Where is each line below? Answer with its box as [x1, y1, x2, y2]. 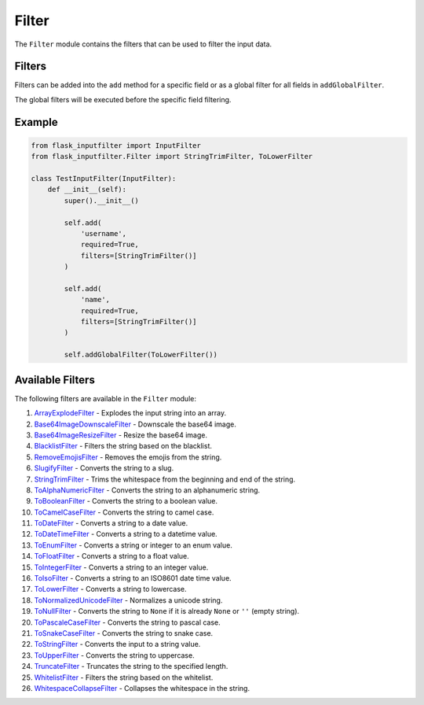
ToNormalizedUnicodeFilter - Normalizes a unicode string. [34, 595, 223, 605]
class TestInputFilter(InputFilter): [31, 174, 177, 183]
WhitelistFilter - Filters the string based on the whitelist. [34, 673, 214, 682]
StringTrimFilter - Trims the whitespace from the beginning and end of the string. [34, 474, 296, 484]
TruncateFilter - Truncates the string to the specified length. [34, 662, 228, 671]
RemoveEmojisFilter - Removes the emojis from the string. [34, 452, 222, 462]
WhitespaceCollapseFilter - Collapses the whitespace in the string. [34, 683, 250, 692]
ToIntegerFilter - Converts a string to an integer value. [34, 563, 209, 572]
